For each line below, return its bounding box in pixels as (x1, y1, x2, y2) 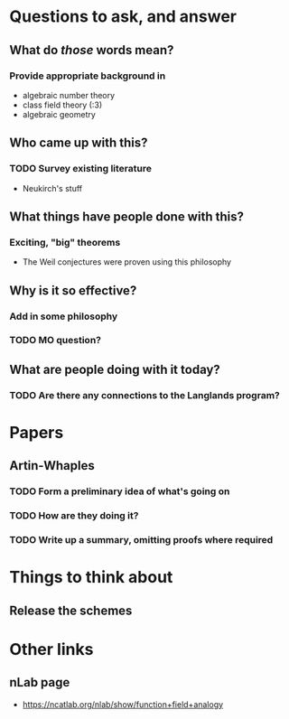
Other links (9, 639, 94, 659)
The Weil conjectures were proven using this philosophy (22, 257, 232, 267)
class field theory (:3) (22, 99, 103, 110)
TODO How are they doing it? (9, 509, 139, 522)
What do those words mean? (9, 42, 174, 58)
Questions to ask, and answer (9, 6, 238, 27)
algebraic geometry (22, 108, 97, 119)
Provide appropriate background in (9, 70, 166, 82)
